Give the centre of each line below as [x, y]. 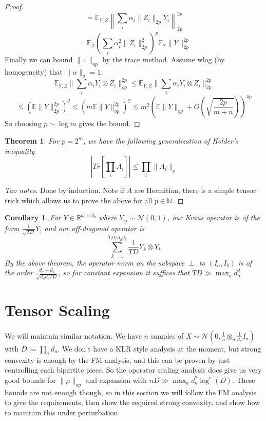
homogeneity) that [34, 72]
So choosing [23, 123]
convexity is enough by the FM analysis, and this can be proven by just [117, 359]
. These [244, 380]
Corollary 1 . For [33, 217]
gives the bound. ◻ [109, 123]
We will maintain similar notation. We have [73, 335]
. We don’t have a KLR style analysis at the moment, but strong [159, 348]
